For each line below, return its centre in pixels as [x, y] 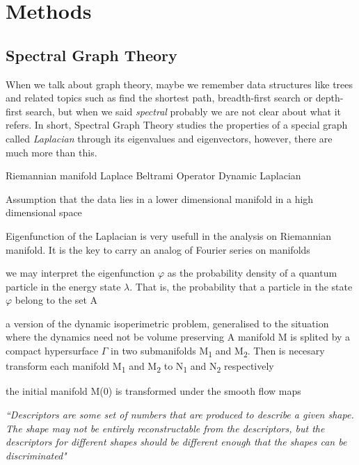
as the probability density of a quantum [252, 273]
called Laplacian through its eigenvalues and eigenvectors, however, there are [169, 138]
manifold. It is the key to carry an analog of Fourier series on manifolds [158, 249]
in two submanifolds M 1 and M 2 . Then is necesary [218, 351]
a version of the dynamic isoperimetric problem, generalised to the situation [167, 323]
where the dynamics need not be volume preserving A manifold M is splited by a [178, 337]
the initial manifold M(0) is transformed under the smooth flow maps [153, 391]
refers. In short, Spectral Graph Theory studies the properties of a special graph [177, 125]
